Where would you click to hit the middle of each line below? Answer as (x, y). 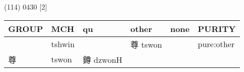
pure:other (216, 44)
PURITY (217, 28)
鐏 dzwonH (103, 59)
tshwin (63, 44)
